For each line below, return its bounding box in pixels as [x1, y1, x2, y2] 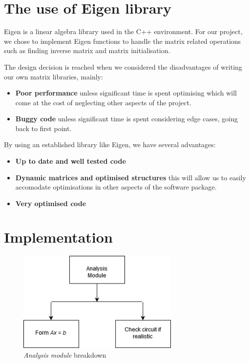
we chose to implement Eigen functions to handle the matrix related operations [4, 36, 241, 46]
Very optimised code [15, 198, 86, 208]
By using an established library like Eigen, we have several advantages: [4, 139, 216, 150]
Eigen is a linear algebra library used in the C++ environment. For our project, [4, 26, 243, 37]
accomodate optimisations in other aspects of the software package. [15, 182, 217, 192]
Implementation [4, 227, 113, 247]
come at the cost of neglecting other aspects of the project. [15, 97, 191, 107]
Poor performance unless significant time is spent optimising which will [15, 88, 237, 98]
